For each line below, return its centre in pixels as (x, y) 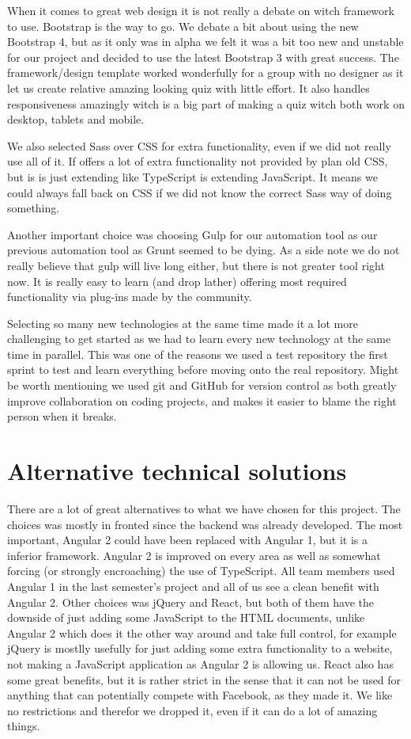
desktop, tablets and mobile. (76, 119)
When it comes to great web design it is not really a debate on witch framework (201, 10)
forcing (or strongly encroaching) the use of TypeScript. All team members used (201, 571)
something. (34, 208)
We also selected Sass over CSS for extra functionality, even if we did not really (199, 145)
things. (24, 726)
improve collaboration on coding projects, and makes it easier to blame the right (202, 400)
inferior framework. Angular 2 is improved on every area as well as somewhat (194, 555)
